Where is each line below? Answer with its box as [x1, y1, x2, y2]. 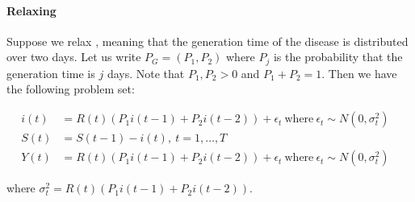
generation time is [6, 64, 95, 81]
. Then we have [321, 64, 397, 81]
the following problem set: [6, 80, 135, 97]
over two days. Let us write [6, 48, 141, 65]
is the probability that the [273, 48, 403, 65]
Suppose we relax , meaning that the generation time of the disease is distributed [6, 32, 409, 49]
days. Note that [107, 64, 185, 81]
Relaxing [6, 2, 57, 19]
